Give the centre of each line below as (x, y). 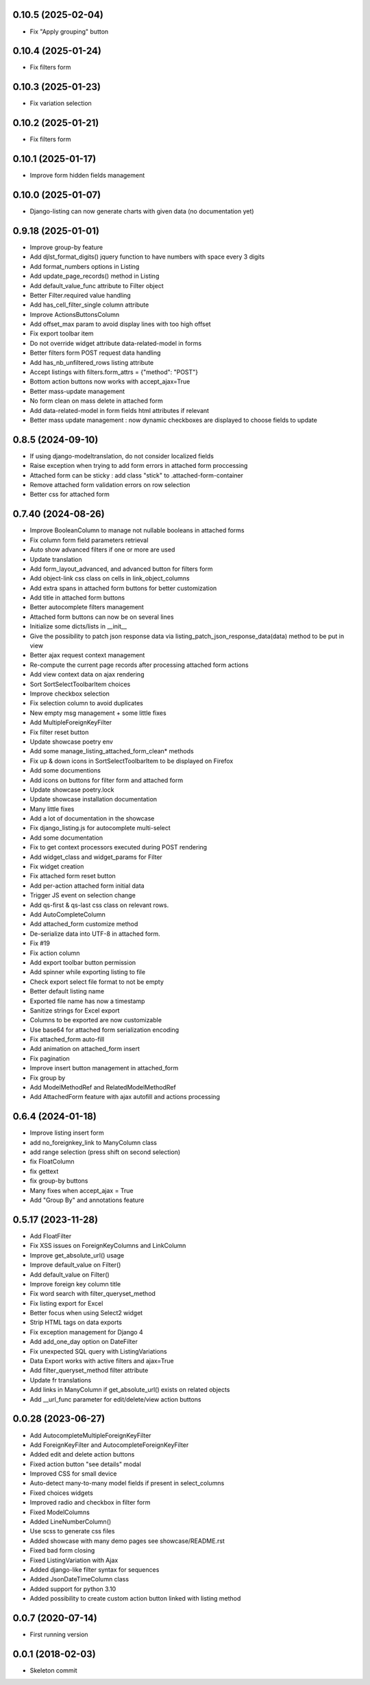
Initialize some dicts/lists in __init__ (78, 626)
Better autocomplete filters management (87, 607)
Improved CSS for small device (73, 1474)
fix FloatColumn (52, 1162)
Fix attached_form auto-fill (67, 1039)
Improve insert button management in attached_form (104, 1068)
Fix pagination (50, 1058)
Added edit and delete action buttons (82, 1454)
